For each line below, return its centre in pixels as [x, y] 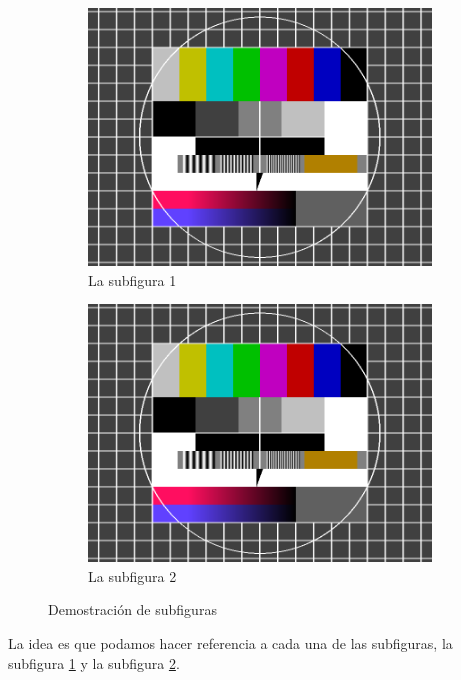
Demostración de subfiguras [132, 609]
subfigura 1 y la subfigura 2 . [94, 662]
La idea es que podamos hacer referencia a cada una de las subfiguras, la [230, 642]
